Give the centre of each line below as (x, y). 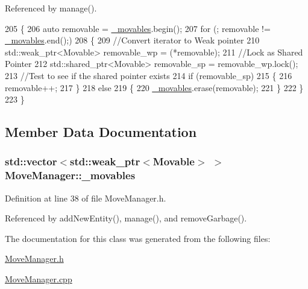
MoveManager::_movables (70, 175)
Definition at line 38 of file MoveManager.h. (86, 198)
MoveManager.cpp (39, 279)
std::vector (31, 161)
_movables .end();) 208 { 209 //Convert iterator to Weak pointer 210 (132, 40)
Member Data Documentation (101, 132)
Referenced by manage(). (51, 8)
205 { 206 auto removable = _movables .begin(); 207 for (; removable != (138, 28)
